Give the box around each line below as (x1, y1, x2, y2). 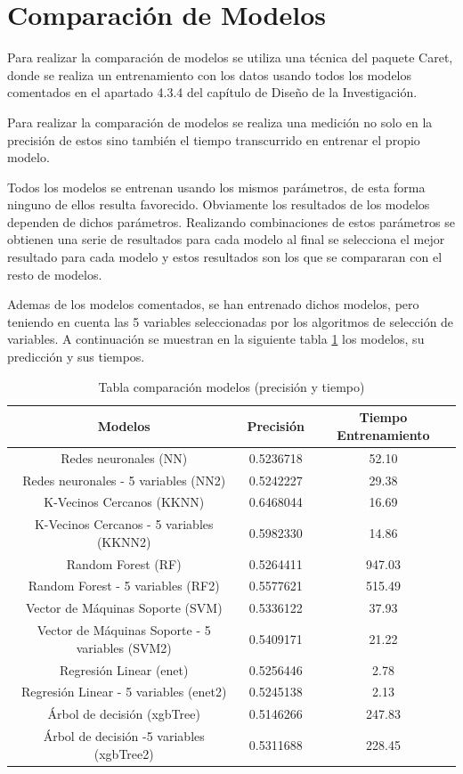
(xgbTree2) (93, 744, 154, 762)
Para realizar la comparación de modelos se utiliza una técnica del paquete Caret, (7, 48, 453, 67)
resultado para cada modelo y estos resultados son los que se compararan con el (7, 248, 443, 266)
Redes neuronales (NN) (61, 448, 188, 467)
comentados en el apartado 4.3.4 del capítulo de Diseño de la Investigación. (7, 83, 418, 102)
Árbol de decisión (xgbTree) (47, 705, 200, 723)
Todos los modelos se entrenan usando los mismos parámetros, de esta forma (7, 177, 426, 196)
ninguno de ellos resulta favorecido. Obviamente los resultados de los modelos (7, 195, 430, 214)
